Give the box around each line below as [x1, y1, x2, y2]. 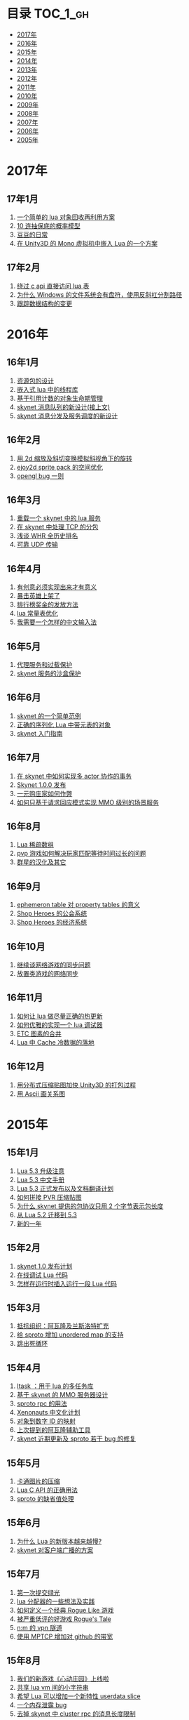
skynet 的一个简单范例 [16, 711, 81, 720]
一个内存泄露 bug [16, 1701, 67, 1709]
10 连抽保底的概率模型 [16, 221, 81, 230]
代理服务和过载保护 [16, 661, 73, 668]
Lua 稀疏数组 [16, 840, 54, 849]
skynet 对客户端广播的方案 [16, 1545, 94, 1554]
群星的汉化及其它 [16, 858, 66, 866]
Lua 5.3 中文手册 [16, 1175, 64, 1184]
